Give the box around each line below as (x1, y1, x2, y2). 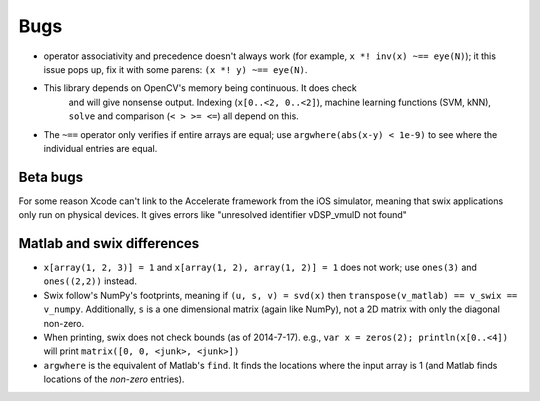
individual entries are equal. (43, 142, 158, 154)
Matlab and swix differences (18, 235, 200, 252)
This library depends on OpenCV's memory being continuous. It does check (43, 82, 357, 94)
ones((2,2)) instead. (43, 275, 137, 287)
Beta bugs (18, 168, 84, 185)
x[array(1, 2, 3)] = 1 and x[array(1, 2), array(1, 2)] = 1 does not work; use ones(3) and (43, 261, 477, 274)
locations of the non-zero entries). (43, 373, 185, 385)
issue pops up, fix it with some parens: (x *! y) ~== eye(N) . (43, 63, 308, 75)
